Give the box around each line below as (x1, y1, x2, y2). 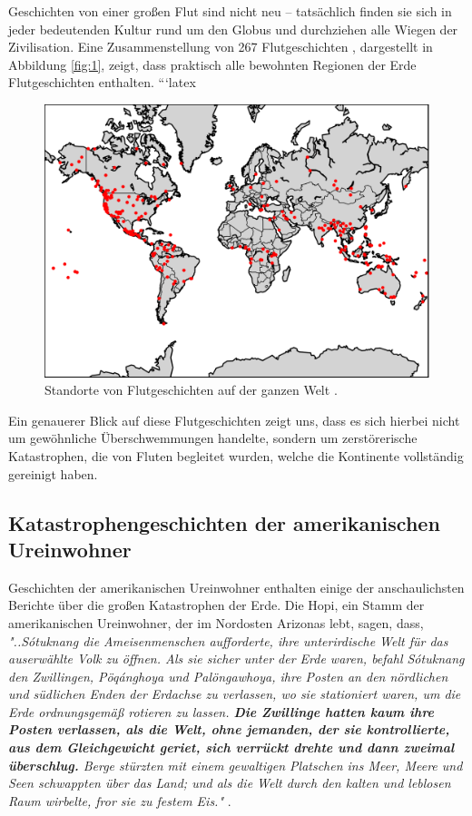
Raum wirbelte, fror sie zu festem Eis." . (8, 791, 231, 810)
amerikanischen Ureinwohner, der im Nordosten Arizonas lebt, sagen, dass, (8, 613, 424, 632)
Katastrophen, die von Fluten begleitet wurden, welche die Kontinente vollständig (8, 446, 464, 465)
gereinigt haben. (8, 464, 98, 483)
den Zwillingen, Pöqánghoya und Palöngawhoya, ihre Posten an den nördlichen (8, 666, 448, 685)
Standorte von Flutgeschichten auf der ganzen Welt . (44, 380, 338, 399)
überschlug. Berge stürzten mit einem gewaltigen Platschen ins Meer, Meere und (8, 755, 463, 774)
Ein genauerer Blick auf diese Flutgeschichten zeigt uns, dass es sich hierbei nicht (8, 410, 460, 429)
